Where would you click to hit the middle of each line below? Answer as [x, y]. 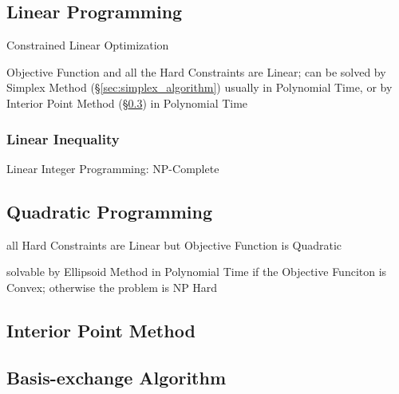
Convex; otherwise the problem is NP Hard [112, 287]
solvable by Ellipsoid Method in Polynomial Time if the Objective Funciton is [197, 272]
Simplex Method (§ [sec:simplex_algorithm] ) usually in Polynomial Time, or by [199, 87]
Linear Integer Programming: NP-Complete [113, 168]
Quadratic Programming [110, 211]
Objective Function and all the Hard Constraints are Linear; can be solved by [196, 71]
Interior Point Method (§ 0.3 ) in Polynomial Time [127, 102]
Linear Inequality [63, 138]
